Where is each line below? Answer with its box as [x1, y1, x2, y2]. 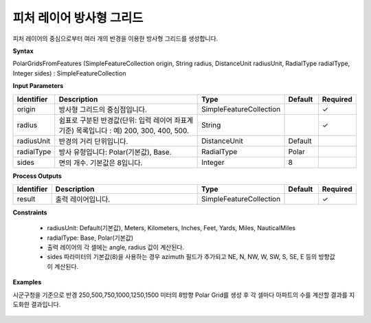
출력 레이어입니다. [55, 194, 111, 204]
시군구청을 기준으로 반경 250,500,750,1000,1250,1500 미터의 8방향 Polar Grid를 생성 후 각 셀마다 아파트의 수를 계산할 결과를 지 [12, 291, 355, 299]
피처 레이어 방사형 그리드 [12, 10, 144, 25]
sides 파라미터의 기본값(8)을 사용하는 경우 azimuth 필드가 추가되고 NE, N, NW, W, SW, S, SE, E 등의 [47, 253, 317, 261]
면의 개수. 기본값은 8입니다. [58, 158, 143, 168]
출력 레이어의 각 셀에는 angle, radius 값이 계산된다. [47, 243, 185, 252]
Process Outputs [12, 172, 62, 180]
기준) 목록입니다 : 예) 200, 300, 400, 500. [58, 126, 189, 135]
